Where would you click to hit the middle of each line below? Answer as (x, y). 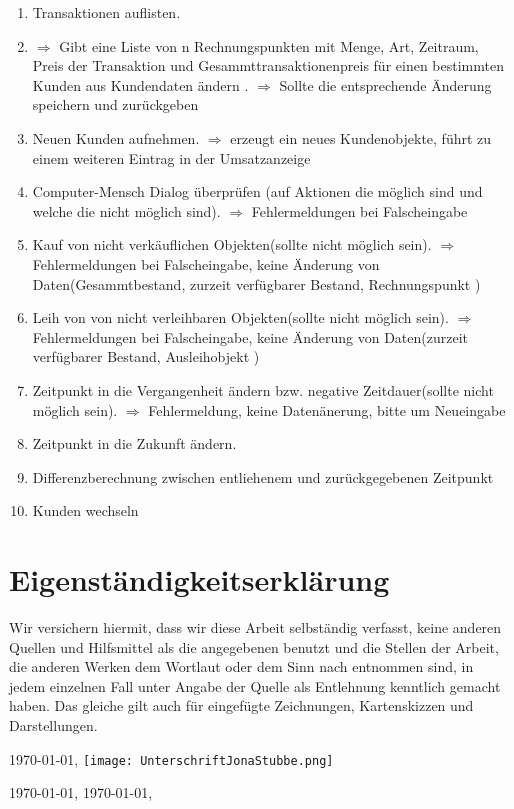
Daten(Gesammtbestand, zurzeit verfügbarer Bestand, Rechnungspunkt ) (256, 283)
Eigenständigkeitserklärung (199, 579)
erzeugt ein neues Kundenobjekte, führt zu (361, 137)
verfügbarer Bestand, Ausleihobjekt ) (146, 356)
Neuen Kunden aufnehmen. (116, 137)
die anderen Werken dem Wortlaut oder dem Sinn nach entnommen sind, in (241, 666)
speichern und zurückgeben (115, 104)
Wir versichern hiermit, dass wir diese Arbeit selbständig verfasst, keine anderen (255, 627)
